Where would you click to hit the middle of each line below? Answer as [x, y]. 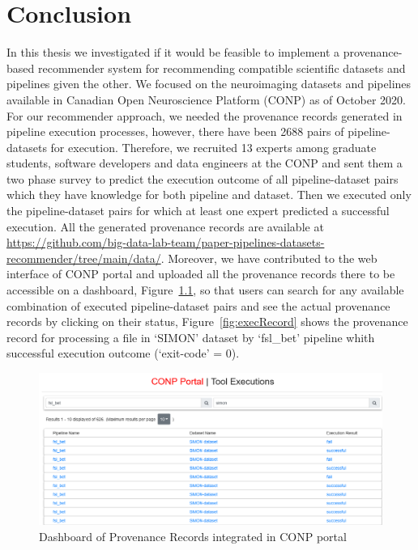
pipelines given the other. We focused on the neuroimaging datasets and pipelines [209, 84]
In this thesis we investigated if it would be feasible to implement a [173, 52]
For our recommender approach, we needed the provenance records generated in [205, 115]
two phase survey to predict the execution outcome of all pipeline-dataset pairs [203, 178]
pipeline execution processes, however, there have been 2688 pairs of [175, 131]
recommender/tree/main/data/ [84, 258]
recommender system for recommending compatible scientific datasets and [222, 68]
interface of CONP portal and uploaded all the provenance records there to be [201, 274]
